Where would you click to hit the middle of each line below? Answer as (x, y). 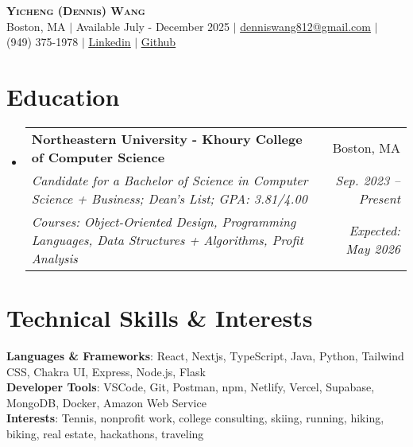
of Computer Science (98, 157)
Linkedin (110, 42)
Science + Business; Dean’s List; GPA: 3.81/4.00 (169, 198)
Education (63, 96)
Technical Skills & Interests (160, 318)
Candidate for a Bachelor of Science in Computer (170, 180)
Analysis (54, 258)
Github (158, 42)
